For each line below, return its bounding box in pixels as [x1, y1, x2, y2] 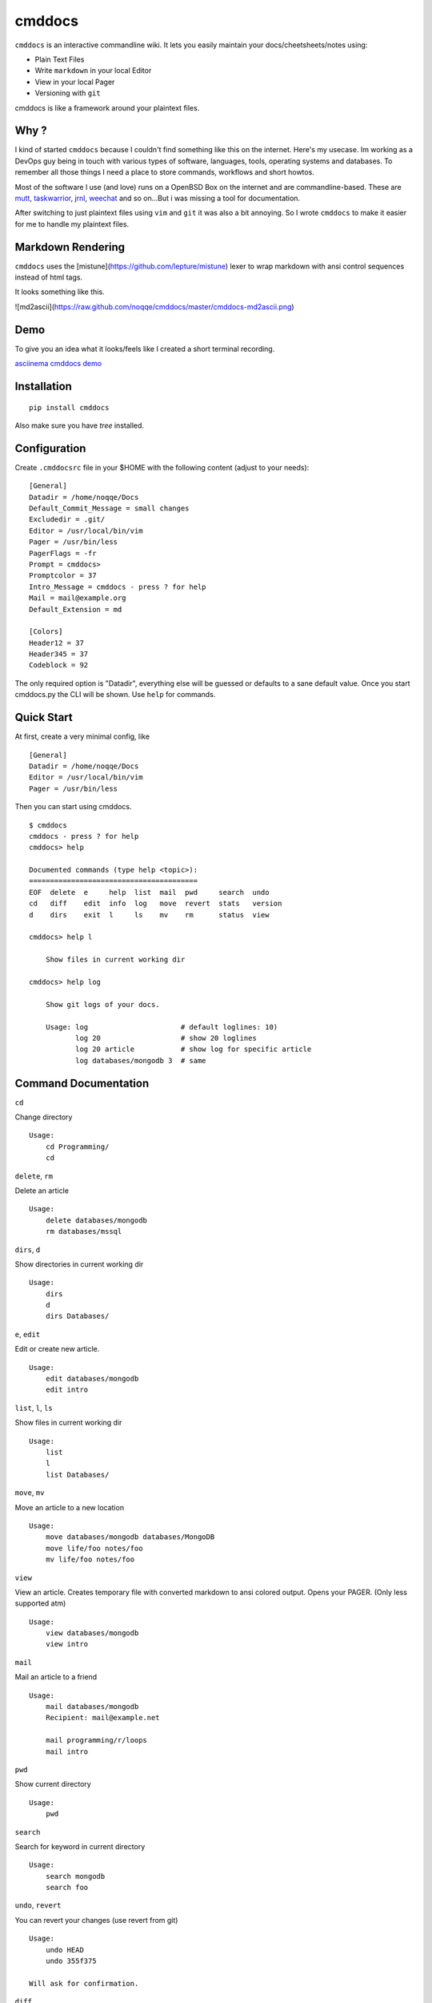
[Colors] [29, 627, 63, 636]
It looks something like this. [14, 287, 105, 296]
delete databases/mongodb [45, 1215, 148, 1225]
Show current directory [14, 1779, 91, 1789]
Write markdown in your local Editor [34, 66, 152, 75]
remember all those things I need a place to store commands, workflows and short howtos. [14, 167, 315, 177]
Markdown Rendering [14, 240, 126, 254]
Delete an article [14, 1186, 70, 1195]
